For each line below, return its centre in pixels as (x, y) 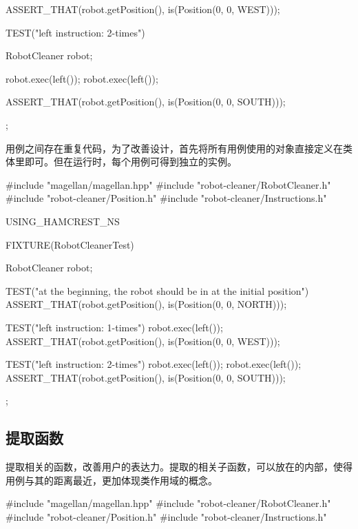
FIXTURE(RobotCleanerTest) (70, 244)
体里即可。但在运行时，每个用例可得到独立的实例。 (121, 162)
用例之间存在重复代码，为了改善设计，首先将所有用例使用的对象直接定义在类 (179, 148)
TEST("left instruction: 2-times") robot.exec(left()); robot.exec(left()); (154, 364)
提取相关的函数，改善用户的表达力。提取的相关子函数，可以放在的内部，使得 (179, 467)
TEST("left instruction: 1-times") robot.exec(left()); (114, 327)
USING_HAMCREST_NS (63, 221)
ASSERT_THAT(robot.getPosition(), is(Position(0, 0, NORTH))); (146, 304)
